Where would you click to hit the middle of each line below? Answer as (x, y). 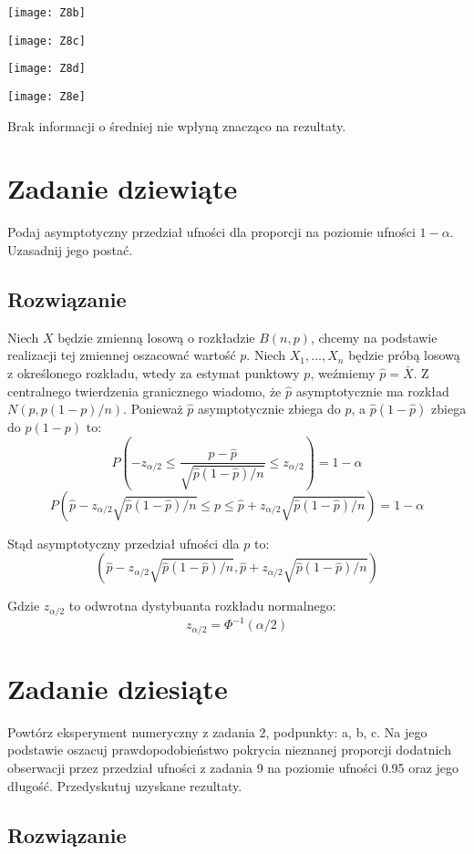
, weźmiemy (343, 372)
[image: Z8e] (46, 96)
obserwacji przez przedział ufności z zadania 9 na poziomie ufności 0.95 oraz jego (233, 768)
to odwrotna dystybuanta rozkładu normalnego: (202, 606)
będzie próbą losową (404, 355)
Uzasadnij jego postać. (70, 249)
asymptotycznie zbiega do (269, 409)
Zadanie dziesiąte (118, 688)
